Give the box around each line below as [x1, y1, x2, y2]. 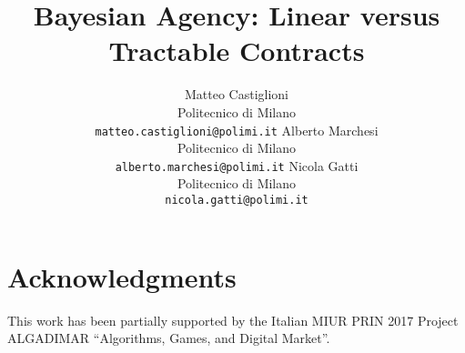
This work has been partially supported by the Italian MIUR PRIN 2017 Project [7, 310, 459, 329]
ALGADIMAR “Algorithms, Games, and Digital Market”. [7, 328, 330, 348]
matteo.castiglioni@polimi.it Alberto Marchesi [95, 120, 379, 139]
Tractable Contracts [108, 32, 365, 69]
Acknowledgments [7, 257, 237, 295]
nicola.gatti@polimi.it [165, 194, 308, 207]
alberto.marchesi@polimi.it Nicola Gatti [115, 156, 359, 175]
